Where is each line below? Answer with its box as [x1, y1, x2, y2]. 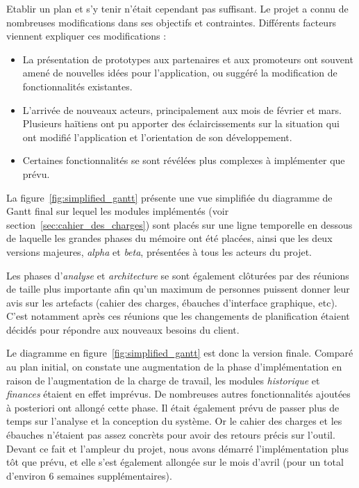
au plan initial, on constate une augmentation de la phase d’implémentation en [6, 359, 342, 374]
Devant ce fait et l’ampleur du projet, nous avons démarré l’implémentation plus [6, 441, 349, 455]
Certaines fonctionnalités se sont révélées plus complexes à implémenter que [22, 153, 345, 168]
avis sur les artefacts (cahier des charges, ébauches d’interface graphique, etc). [6, 295, 337, 309]
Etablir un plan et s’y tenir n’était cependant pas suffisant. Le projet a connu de [6, 1, 349, 15]
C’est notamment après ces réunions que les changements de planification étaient [6, 309, 350, 323]
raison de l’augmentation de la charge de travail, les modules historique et [6, 373, 320, 387]
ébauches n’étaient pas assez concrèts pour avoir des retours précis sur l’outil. [6, 428, 335, 442]
